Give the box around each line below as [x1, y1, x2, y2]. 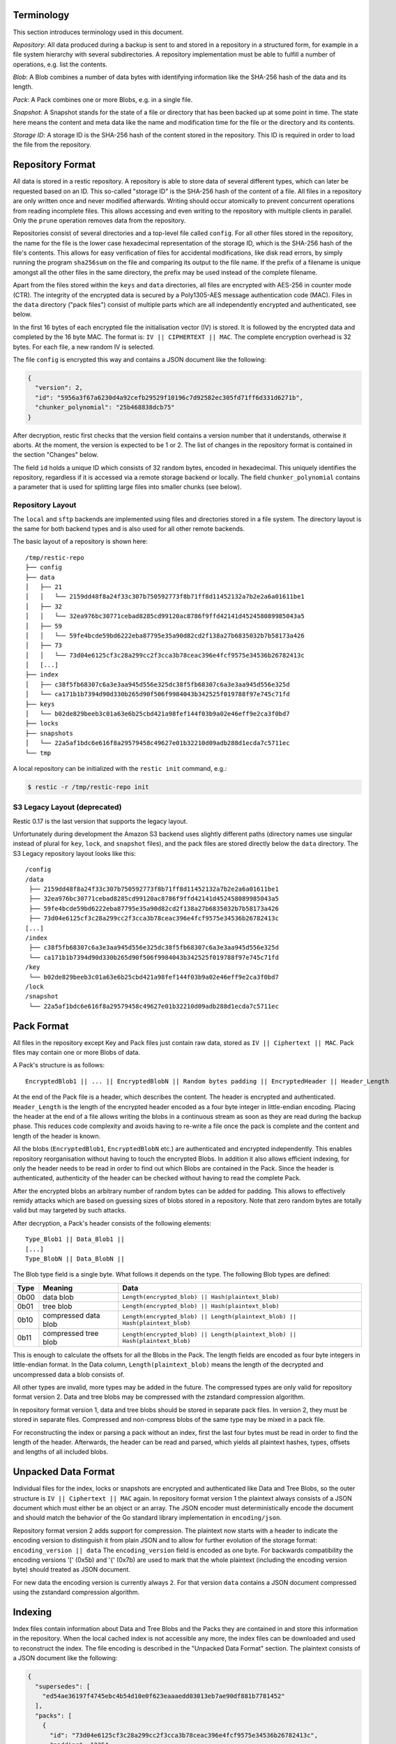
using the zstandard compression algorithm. [13, 1588, 140, 1597]
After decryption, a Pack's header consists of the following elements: [13, 1219, 212, 1227]
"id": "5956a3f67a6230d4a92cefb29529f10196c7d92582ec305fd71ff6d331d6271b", [35, 393, 303, 401]
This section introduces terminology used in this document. [13, 28, 184, 36]
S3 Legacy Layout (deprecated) [13, 802, 122, 812]
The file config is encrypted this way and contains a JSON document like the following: [13, 355, 266, 363]
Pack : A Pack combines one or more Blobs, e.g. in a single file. [13, 95, 193, 104]
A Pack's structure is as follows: [13, 1061, 105, 1069]
